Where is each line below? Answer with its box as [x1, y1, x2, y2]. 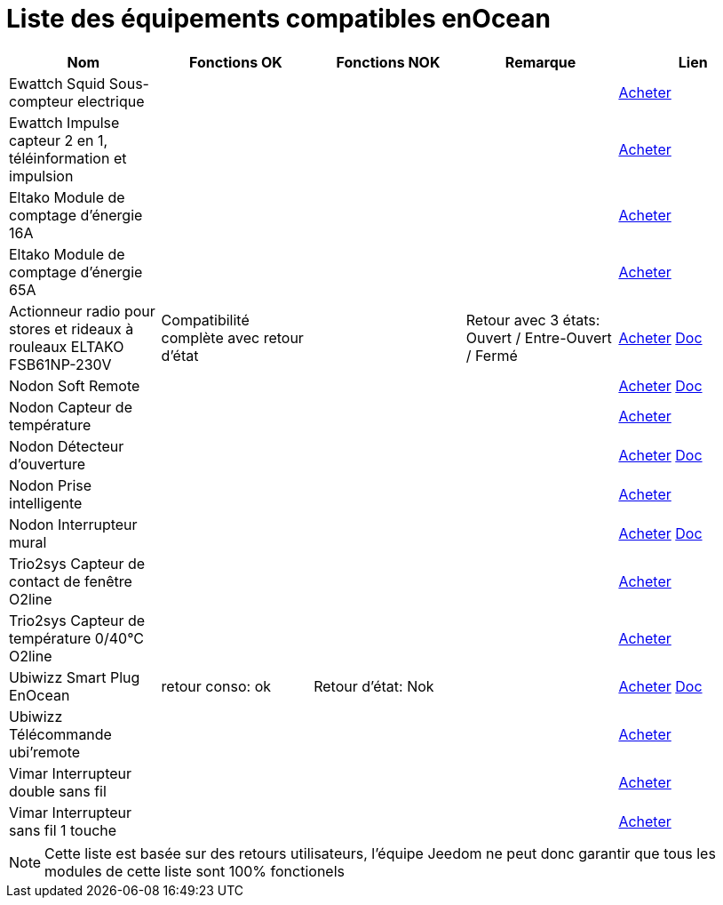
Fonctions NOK [336, 52, 441, 71]
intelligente [9, 493, 83, 512]
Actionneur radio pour [9, 301, 155, 320]
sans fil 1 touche [9, 821, 117, 839]
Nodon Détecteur [9, 436, 124, 455]
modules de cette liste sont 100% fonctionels [44, 861, 345, 880]
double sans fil [9, 781, 107, 800]
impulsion [9, 166, 74, 185]
